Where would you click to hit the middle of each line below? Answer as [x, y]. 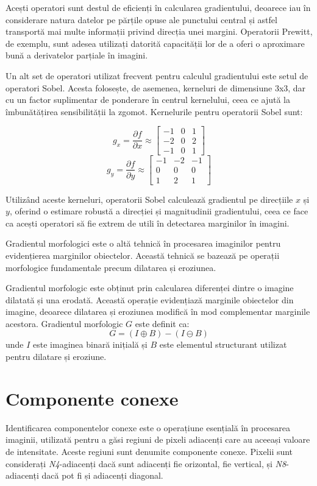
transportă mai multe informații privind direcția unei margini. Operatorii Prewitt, [159, 31]
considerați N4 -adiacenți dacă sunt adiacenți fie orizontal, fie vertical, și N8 [146, 463]
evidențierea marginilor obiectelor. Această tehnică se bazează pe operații [143, 255]
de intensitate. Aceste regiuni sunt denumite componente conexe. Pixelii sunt [149, 451]
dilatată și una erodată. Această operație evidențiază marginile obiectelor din [150, 299]
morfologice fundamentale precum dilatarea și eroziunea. [111, 267]
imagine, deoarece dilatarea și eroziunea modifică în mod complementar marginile [158, 312]
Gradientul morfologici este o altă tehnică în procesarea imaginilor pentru [143, 243]
